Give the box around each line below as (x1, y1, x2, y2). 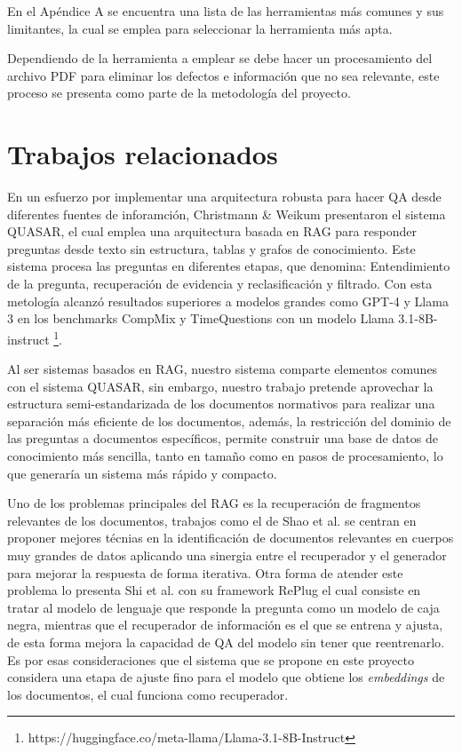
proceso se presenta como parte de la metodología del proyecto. (7, 83, 351, 102)
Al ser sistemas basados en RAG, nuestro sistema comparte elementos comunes (7, 360, 438, 378)
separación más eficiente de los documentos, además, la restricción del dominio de (7, 411, 451, 430)
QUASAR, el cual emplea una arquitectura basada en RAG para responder (7, 222, 417, 241)
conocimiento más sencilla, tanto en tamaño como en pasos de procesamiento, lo (7, 447, 443, 465)
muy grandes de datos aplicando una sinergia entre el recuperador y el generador (7, 546, 447, 565)
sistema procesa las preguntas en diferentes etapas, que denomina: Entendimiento (7, 257, 450, 275)
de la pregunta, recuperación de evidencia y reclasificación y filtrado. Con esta (7, 274, 433, 293)
